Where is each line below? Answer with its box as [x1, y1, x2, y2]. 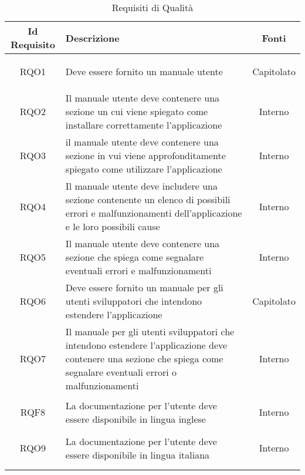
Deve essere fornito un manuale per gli [65, 281, 223, 294]
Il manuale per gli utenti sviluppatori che [65, 325, 235, 338]
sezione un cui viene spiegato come [65, 105, 208, 118]
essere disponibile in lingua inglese [65, 412, 206, 426]
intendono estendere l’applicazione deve [65, 338, 228, 352]
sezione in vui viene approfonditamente [65, 149, 226, 162]
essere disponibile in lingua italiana [65, 447, 210, 461]
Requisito [10, 38, 55, 51]
